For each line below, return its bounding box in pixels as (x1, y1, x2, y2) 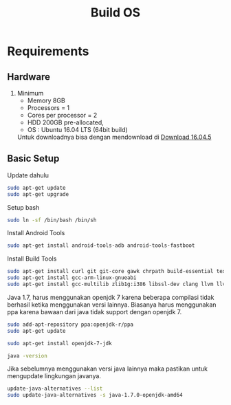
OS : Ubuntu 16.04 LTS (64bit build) (27, 126, 129, 133)
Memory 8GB (27, 96, 65, 105)
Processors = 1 (27, 104, 70, 111)
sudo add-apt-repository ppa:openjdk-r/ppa (7, 321, 134, 328)
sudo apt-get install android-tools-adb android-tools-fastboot (7, 242, 195, 249)
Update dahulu (7, 171, 49, 179)
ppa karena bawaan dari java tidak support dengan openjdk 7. (7, 307, 182, 316)
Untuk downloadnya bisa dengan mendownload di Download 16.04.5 (16, 133, 212, 141)
